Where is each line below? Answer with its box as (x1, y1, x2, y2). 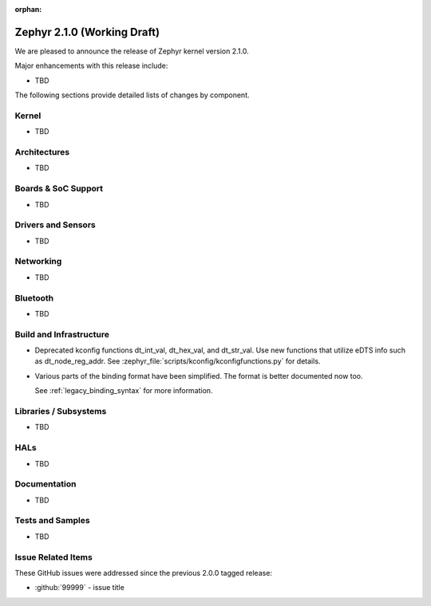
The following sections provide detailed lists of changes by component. (14, 90, 251, 100)
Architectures (14, 146, 70, 157)
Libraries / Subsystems (14, 406, 107, 416)
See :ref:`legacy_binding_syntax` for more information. (34, 386, 213, 395)
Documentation (14, 478, 77, 490)
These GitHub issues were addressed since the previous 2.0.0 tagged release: (14, 568, 273, 577)
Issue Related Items (14, 551, 93, 562)
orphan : (14, 5, 42, 14)
